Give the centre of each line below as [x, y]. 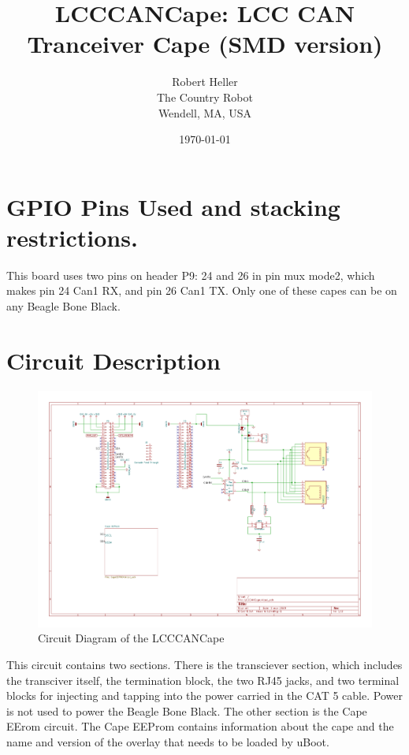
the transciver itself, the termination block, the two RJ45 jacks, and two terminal [203, 680]
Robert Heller [205, 82]
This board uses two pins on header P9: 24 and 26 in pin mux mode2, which [191, 275]
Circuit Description [113, 360]
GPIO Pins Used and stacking [173, 206]
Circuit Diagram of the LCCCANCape [131, 638]
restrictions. [72, 237]
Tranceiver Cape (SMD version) [205, 44]
